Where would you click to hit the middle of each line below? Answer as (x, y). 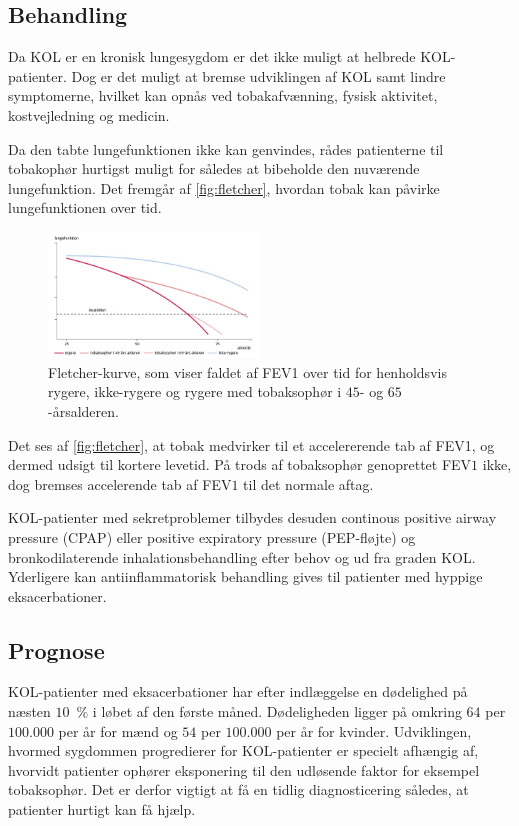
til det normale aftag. (308, 483)
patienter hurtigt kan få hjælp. (102, 809)
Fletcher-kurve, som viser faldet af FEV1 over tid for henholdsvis (247, 371)
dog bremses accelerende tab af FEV (120, 483)
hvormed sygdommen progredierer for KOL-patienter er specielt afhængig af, (243, 750)
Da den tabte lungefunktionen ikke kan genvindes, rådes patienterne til (226, 148)
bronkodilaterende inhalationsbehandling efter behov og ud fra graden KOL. (242, 556)
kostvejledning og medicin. (89, 114)
